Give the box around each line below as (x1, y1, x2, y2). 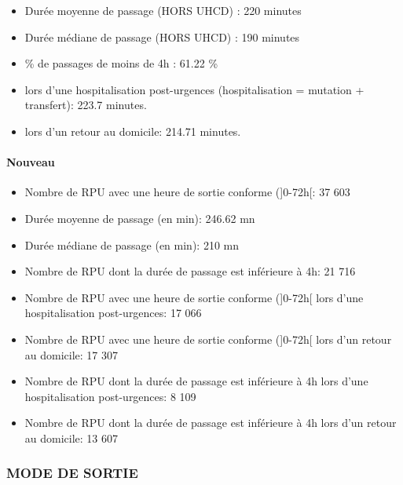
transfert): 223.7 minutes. (24, 97, 147, 113)
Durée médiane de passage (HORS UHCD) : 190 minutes (24, 28, 300, 45)
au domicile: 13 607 (24, 429, 119, 446)
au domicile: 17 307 (24, 346, 119, 363)
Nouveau (6, 154, 55, 170)
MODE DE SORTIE (6, 463, 138, 483)
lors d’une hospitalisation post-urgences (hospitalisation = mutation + (24, 81, 365, 97)
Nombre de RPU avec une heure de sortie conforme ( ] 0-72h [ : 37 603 (24, 184, 350, 200)
